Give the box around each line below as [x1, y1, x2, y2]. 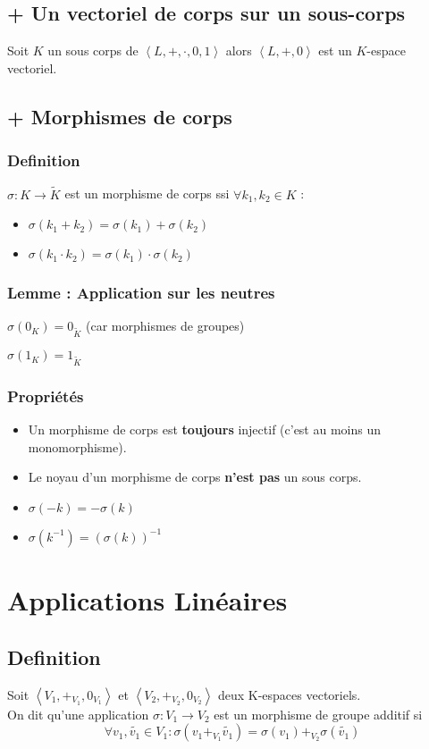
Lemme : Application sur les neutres [7, 282, 275, 304]
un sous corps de [47, 41, 139, 60]
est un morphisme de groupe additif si [214, 704, 423, 723]
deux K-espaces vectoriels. [217, 685, 361, 703]
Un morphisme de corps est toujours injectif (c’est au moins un [28, 420, 381, 439]
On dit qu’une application [7, 704, 149, 723]
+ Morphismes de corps [7, 102, 232, 130]
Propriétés [7, 384, 84, 407]
